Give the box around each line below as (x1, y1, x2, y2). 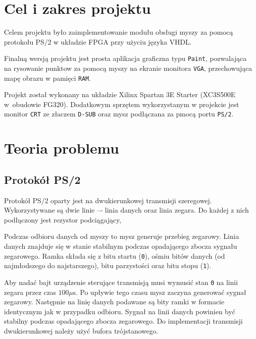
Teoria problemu (4, 138, 119, 158)
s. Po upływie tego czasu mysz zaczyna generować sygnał (73, 286, 247, 297)
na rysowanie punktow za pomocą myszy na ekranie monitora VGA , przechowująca (4, 62, 253, 73)
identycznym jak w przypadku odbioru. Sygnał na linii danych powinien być (4, 306, 236, 316)
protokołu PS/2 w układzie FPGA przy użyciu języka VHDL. (4, 36, 192, 47)
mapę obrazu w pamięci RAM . (4, 72, 91, 83)
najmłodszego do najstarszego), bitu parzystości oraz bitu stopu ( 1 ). (4, 260, 211, 271)
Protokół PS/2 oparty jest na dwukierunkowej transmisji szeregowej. (4, 195, 212, 205)
